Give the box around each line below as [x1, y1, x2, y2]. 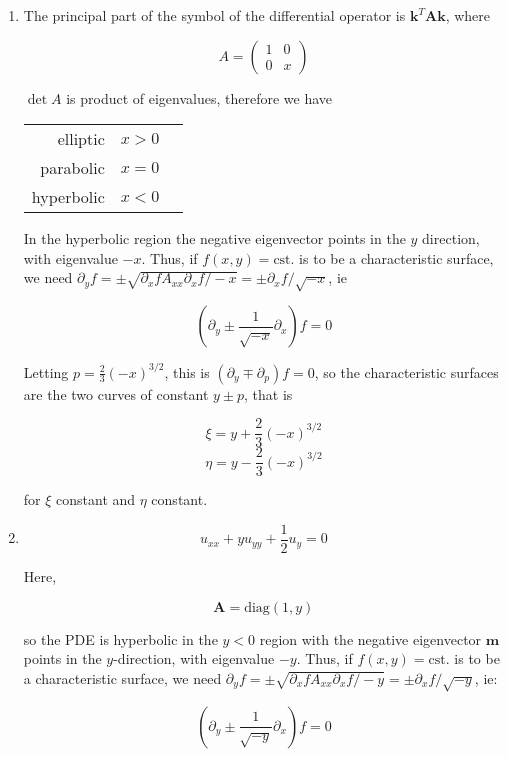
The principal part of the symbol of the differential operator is [23, 5, 406, 25]
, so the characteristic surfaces [314, 361, 499, 382]
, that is [244, 383, 293, 404]
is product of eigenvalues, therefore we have [66, 87, 333, 108]
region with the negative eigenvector [259, 628, 482, 649]
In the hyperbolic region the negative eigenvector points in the [23, 228, 406, 249]
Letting [23, 361, 69, 382]
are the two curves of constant [23, 383, 209, 404]
